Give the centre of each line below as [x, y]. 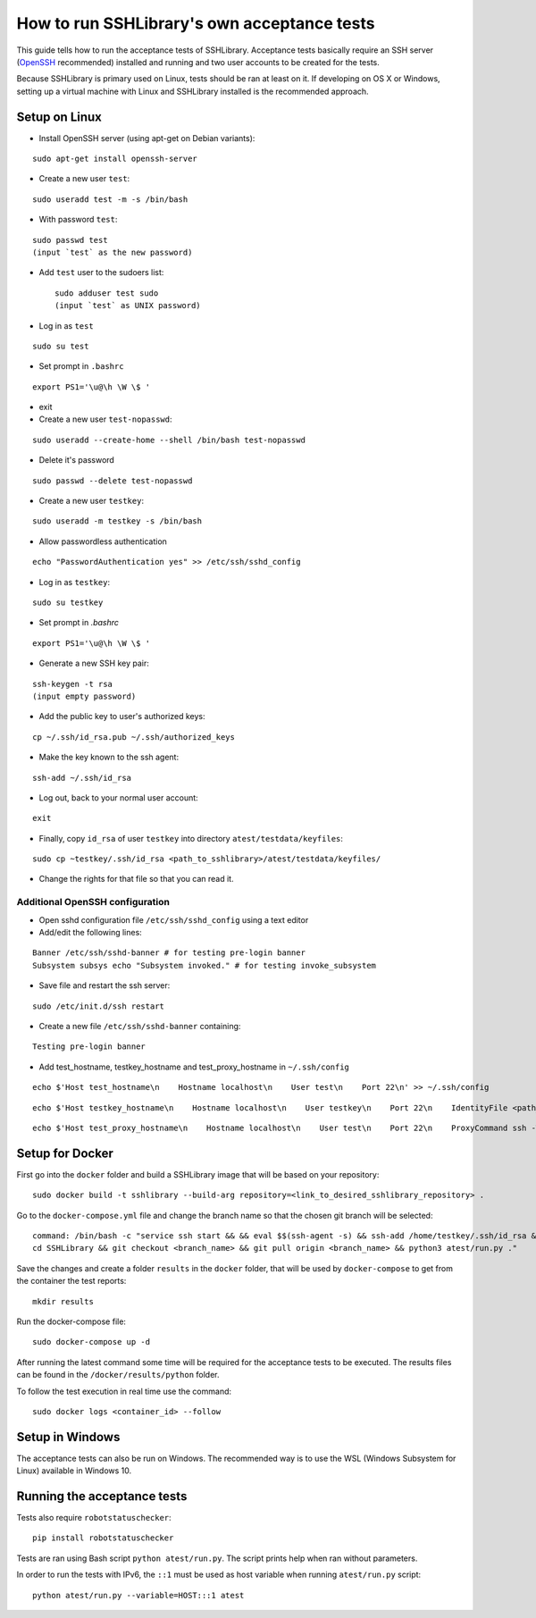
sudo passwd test [70, 240]
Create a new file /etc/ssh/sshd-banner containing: [140, 1026]
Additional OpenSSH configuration [93, 902]
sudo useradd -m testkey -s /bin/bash [117, 521]
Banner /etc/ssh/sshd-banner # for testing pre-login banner [169, 953]
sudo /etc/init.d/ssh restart [99, 1006]
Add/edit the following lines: [90, 932]
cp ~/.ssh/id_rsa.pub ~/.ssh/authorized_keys [134, 737]
